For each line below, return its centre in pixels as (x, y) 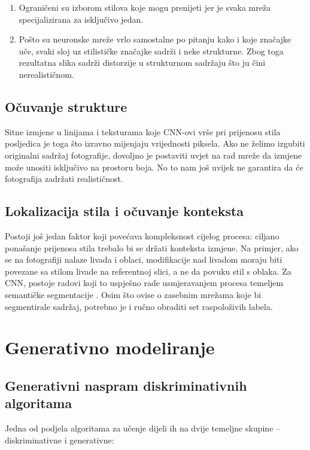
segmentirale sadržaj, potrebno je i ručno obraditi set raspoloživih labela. (139, 306)
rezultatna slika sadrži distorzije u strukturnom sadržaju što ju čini (142, 63)
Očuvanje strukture (66, 106)
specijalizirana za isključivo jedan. (81, 19)
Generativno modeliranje (110, 347)
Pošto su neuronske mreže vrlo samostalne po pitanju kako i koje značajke (155, 39)
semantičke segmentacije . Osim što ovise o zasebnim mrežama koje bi (133, 294)
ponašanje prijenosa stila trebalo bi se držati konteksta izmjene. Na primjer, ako (152, 247)
